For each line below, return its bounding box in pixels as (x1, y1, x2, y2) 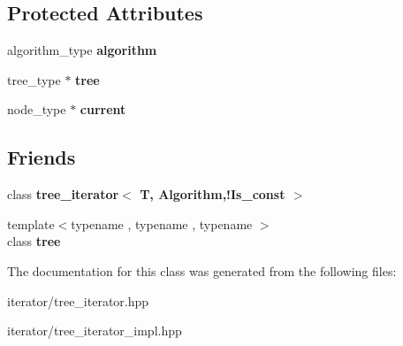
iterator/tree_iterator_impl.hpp (7, 321, 182, 340)
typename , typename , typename (71, 214, 253, 233)
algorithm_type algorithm (7, 41, 157, 59)
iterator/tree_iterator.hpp (7, 291, 149, 310)
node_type (7, 100, 66, 119)
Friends (7, 143, 76, 171)
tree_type (7, 70, 61, 88)
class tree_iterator (7, 185, 119, 204)
